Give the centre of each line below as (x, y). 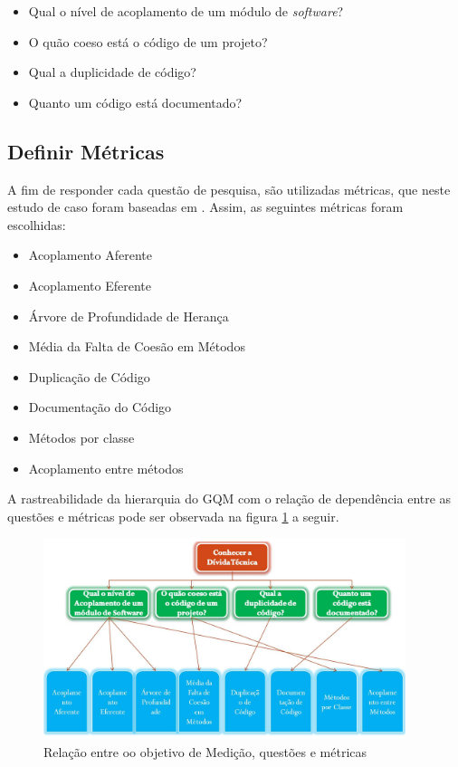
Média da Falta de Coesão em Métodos (137, 346)
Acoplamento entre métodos (106, 468)
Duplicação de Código (89, 376)
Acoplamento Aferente (90, 255)
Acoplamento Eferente (90, 285)
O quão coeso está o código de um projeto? (148, 41)
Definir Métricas (86, 151)
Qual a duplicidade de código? (112, 72)
